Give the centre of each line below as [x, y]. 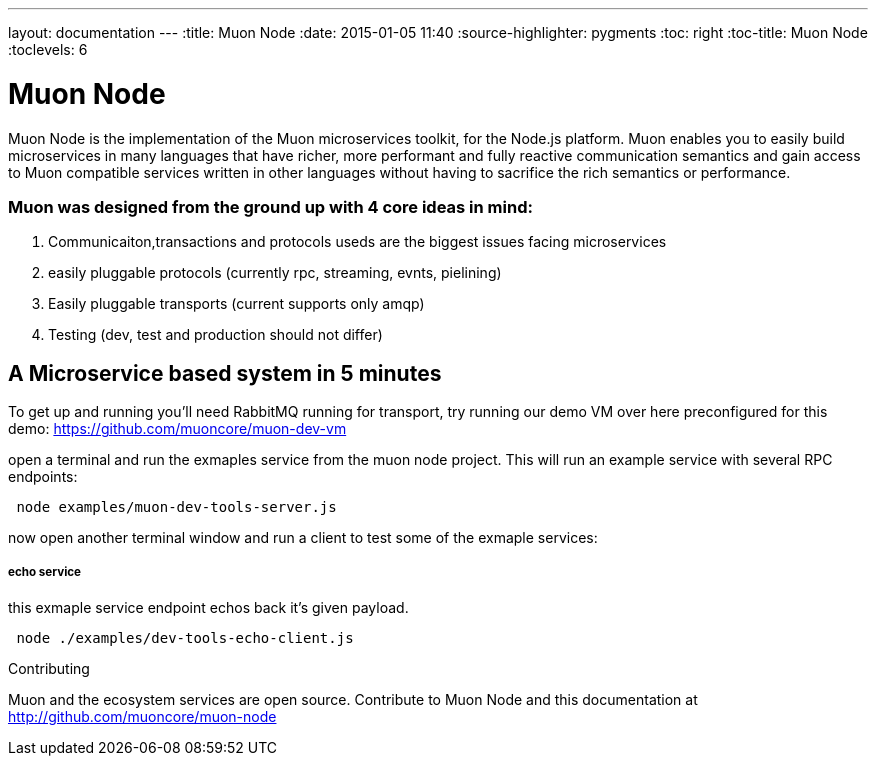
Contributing [49, 668]
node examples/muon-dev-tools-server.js [176, 507]
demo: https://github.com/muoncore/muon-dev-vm [177, 429]
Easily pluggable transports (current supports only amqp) [236, 304]
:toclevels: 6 [48, 49]
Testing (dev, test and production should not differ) [215, 335]
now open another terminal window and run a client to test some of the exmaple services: [303, 538]
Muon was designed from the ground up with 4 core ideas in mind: [270, 206]
